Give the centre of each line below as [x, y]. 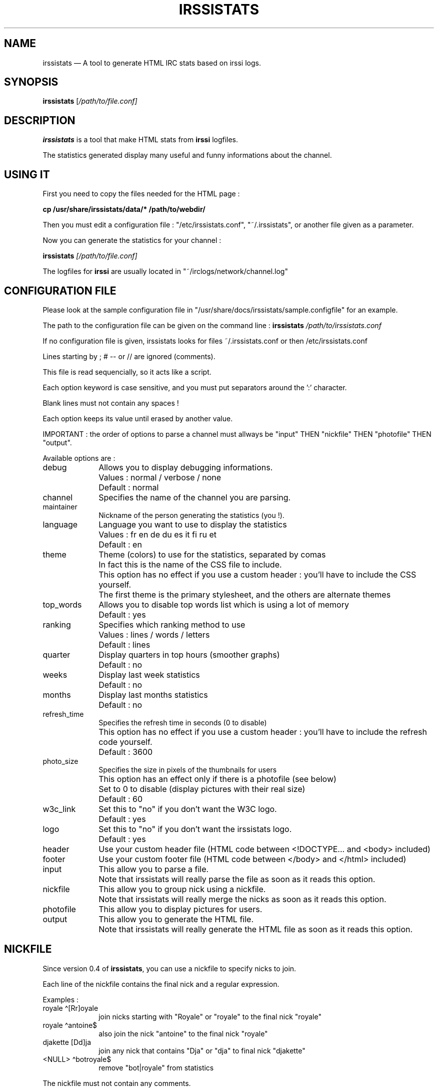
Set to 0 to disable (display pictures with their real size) [202, 789]
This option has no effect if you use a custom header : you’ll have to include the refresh [263, 732]
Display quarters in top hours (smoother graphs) [189, 654]
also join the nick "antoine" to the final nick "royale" [183, 1033]
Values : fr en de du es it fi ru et [157, 534]
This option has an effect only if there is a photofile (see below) [217, 779]
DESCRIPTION [40, 120]
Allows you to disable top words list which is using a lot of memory [224, 604]
